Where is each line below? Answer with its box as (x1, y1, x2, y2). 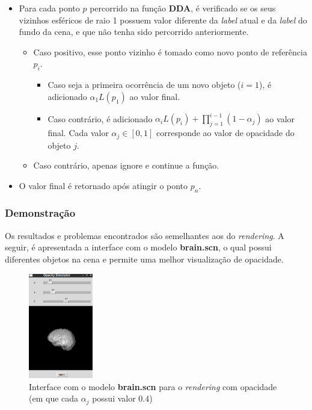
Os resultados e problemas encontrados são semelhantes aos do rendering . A (5, 229, 284, 241)
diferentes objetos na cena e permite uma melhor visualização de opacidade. (5, 252, 284, 265)
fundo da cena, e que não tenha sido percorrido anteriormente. (19, 25, 249, 38)
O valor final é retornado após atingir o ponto (19, 179, 188, 191)
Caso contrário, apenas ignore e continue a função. (33, 159, 219, 172)
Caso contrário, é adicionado (47, 112, 153, 125)
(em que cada (29, 392, 79, 405)
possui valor (92, 392, 136, 405)
